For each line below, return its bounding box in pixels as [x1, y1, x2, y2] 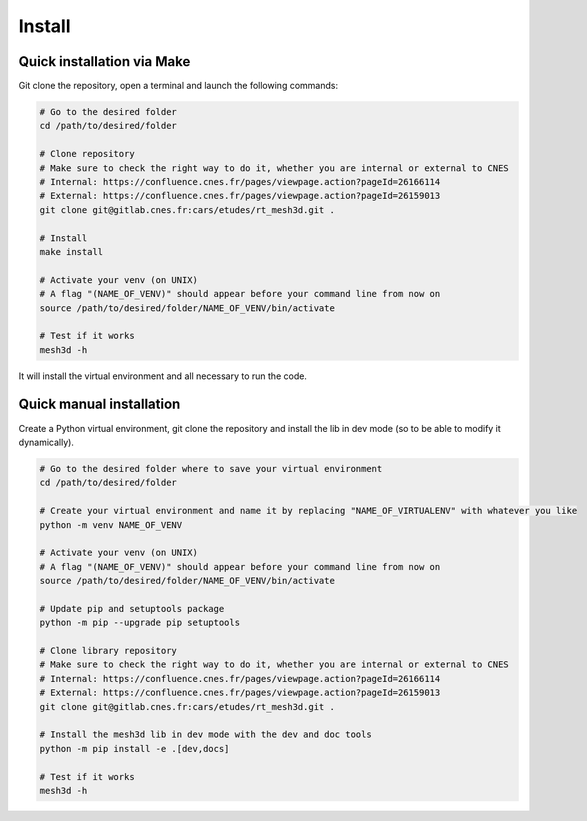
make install [39, 246, 104, 257]
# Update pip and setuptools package [39, 603, 225, 614]
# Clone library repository [39, 645, 177, 657]
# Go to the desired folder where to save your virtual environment [39, 463, 383, 474]
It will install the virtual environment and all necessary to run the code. [18, 370, 307, 382]
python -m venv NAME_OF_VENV [39, 519, 183, 530]
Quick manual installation [18, 396, 181, 413]
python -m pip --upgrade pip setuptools [39, 617, 240, 629]
